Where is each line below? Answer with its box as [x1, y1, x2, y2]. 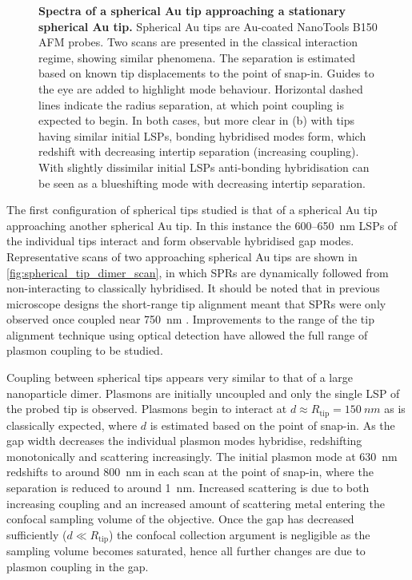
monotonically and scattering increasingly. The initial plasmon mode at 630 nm [6, 447, 398, 464]
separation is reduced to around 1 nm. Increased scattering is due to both [6, 479, 370, 496]
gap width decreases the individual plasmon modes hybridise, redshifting [6, 432, 362, 449]
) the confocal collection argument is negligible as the [108, 526, 370, 542]
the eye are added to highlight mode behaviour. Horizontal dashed [38, 80, 363, 97]
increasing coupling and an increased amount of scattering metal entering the [6, 495, 385, 511]
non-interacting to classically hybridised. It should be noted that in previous [6, 280, 380, 296]
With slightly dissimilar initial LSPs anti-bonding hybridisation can [38, 158, 370, 175]
